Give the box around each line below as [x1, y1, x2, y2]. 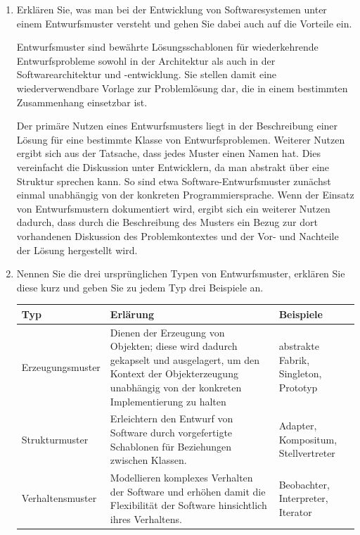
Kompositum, [278, 432, 337, 446]
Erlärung [110, 306, 154, 321]
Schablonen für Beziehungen [110, 439, 231, 453]
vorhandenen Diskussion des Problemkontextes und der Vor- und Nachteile [16, 228, 339, 243]
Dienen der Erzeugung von [110, 325, 225, 339]
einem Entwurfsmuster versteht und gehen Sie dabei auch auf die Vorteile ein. [16, 15, 352, 30]
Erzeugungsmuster [21, 359, 101, 374]
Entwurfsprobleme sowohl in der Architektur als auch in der [16, 53, 276, 68]
